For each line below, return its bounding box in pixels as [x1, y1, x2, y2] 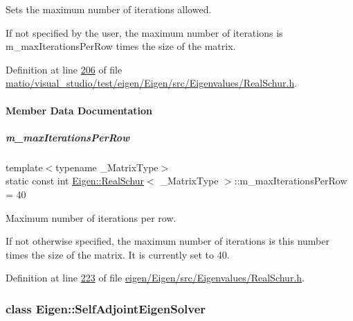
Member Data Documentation [6, 103, 153, 117]
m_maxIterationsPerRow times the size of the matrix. [6, 39, 236, 53]
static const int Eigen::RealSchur [6, 173, 145, 188]
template [6, 159, 43, 174]
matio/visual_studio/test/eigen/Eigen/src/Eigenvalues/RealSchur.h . [6, 76, 298, 90]
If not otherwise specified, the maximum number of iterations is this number [6, 234, 329, 248]
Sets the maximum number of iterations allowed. [6, 2, 212, 16]
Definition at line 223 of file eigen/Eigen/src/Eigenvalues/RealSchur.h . [6, 270, 305, 285]
